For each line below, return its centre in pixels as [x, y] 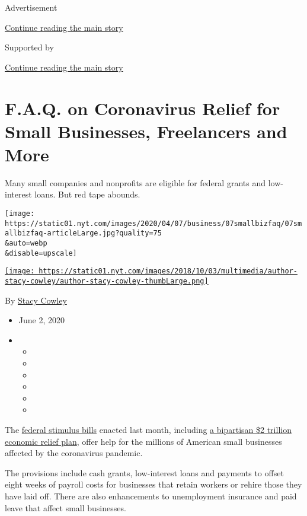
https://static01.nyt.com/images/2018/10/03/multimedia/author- [168, 271]
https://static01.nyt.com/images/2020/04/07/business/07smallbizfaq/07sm [153, 223]
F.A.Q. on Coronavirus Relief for [143, 108]
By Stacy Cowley [36, 300]
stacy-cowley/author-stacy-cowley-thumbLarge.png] [107, 281]
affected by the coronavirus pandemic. [74, 453]
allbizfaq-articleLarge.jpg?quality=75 [83, 233]
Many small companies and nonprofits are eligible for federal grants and [135, 182]
